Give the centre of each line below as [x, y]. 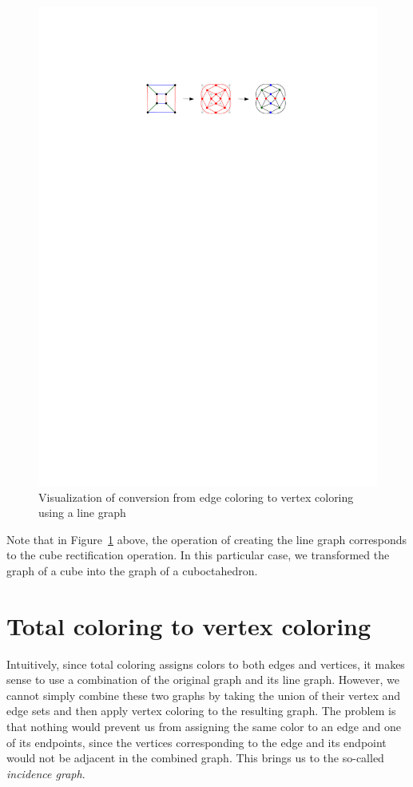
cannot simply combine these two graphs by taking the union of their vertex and [204, 695]
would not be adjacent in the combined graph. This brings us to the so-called [195, 758]
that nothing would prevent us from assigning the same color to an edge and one [204, 726]
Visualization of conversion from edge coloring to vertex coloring [196, 497]
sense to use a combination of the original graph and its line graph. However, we [203, 680]
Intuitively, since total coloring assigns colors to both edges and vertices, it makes [206, 664]
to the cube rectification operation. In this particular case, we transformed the [198, 555]
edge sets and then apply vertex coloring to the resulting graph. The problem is [201, 711]
